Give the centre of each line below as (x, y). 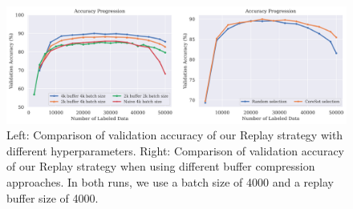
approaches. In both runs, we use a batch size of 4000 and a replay (170, 181)
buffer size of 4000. (53, 197)
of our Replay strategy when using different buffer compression (161, 166)
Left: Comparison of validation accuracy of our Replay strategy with (175, 135)
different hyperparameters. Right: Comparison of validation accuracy (175, 150)
